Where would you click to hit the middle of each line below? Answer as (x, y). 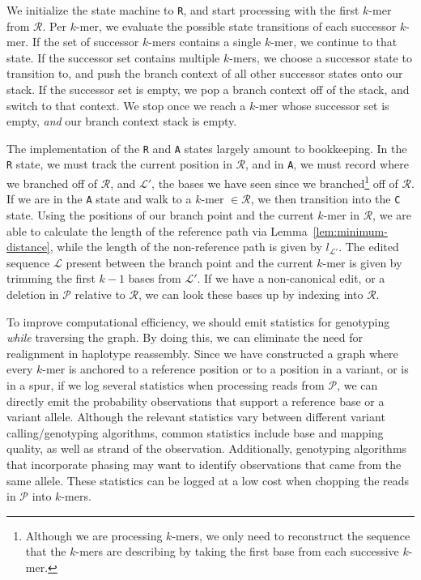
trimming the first (51, 278)
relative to (100, 294)
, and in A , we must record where (327, 164)
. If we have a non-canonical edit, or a (291, 278)
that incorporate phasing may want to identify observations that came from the (204, 464)
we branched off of (52, 183)
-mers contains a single (205, 42)
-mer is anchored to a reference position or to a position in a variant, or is (225, 369)
